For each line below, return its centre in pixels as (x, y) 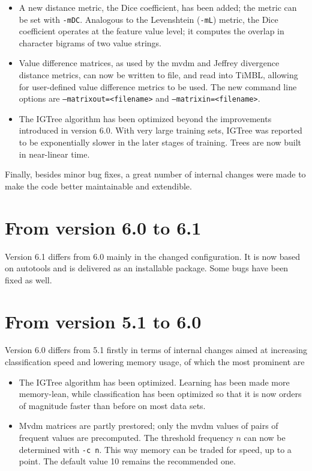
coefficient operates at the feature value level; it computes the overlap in (151, 31)
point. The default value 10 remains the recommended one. (127, 461)
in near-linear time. (54, 154)
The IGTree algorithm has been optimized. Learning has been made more (154, 382)
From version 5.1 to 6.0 (103, 321)
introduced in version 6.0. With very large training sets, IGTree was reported (160, 130)
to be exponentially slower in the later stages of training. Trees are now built (160, 142)
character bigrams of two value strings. (90, 42)
